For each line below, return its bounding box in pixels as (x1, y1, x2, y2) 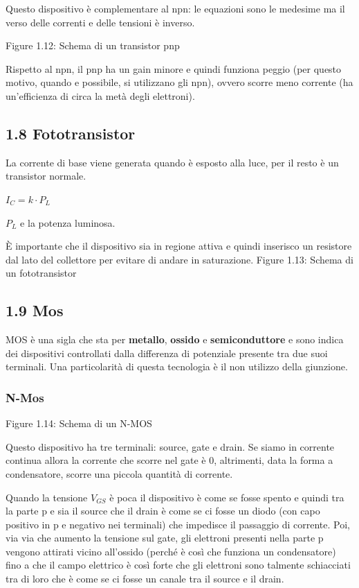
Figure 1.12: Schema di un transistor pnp (6, 38, 180, 53)
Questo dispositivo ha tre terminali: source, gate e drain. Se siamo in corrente (6, 439, 335, 453)
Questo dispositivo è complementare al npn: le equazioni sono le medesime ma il (6, 1, 345, 15)
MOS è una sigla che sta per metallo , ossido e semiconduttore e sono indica (6, 332, 344, 347)
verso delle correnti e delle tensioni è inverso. (6, 15, 195, 29)
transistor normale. (6, 168, 86, 183)
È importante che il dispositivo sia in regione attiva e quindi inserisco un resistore (6, 239, 352, 253)
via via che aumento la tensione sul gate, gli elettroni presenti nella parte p (6, 530, 324, 545)
